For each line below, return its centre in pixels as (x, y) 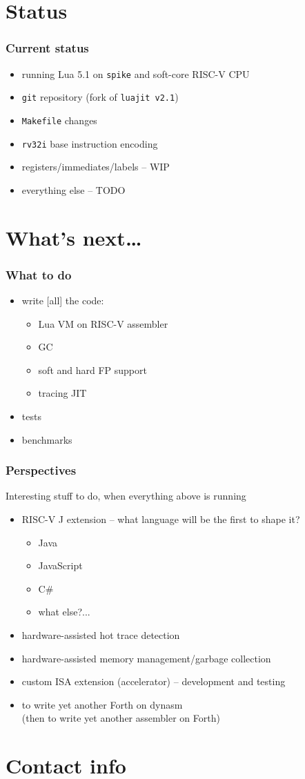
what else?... (64, 612)
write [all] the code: (63, 300)
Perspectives (41, 470)
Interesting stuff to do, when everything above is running (126, 496)
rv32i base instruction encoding (90, 143)
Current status (47, 48)
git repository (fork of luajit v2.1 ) (100, 97)
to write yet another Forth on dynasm (102, 704)
